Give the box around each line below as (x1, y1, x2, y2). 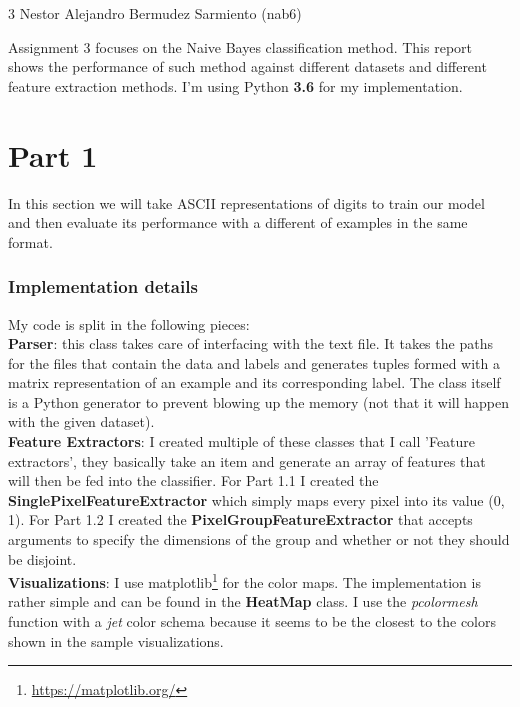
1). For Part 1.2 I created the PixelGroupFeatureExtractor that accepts (8, 509, 473, 530)
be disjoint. (8, 548, 77, 569)
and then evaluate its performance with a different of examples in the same (8, 212, 468, 233)
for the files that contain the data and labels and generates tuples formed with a (8, 352, 500, 373)
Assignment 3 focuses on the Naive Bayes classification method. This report (8, 36, 473, 57)
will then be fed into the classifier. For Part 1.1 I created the (8, 470, 379, 491)
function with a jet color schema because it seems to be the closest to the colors (8, 611, 497, 632)
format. (8, 231, 53, 252)
